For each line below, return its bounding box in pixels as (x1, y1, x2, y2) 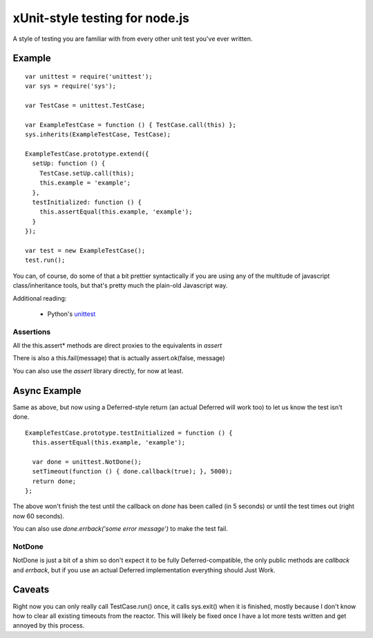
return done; (32, 477, 77, 485)
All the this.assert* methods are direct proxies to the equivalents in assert (12, 341, 222, 350)
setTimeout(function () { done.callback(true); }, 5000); (32, 467, 233, 476)
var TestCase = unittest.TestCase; (25, 102, 146, 110)
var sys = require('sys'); (25, 82, 117, 90)
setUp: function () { (32, 160, 106, 167)
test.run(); (25, 256, 66, 264)
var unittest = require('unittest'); (25, 73, 153, 80)
